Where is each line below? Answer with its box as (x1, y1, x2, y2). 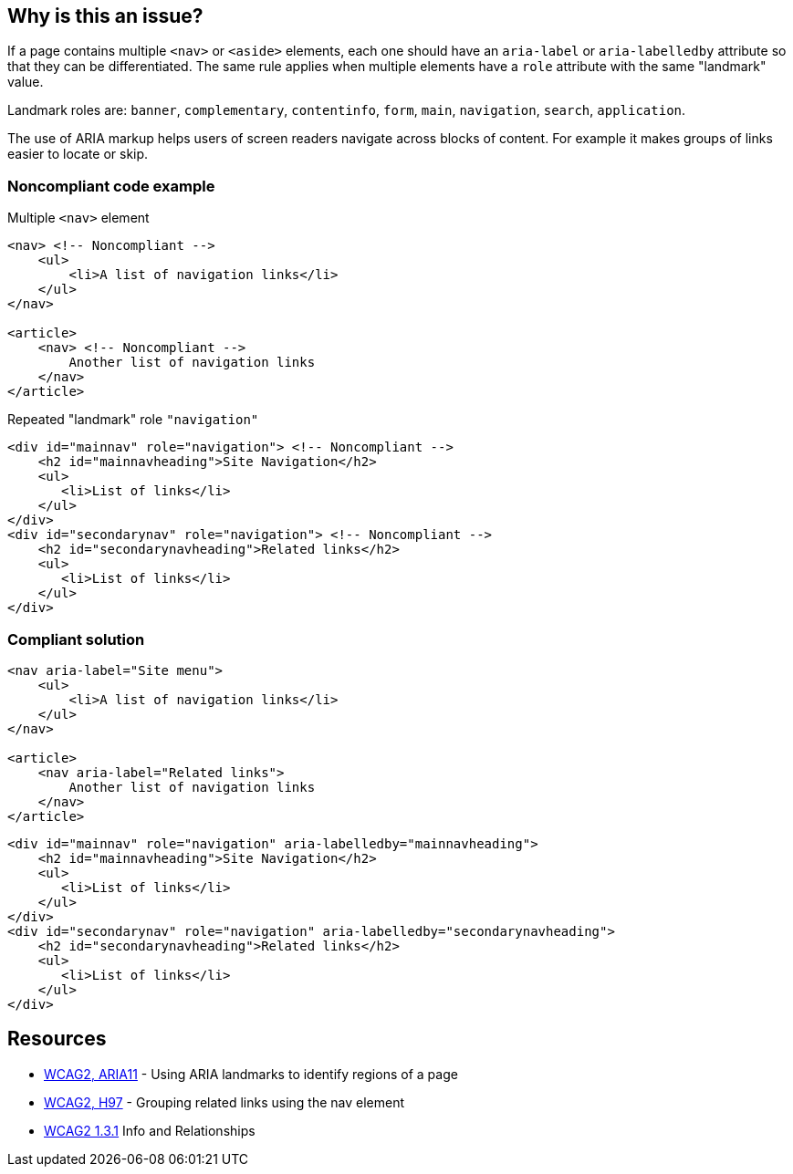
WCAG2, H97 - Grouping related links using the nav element (44, 1094, 405, 1110)
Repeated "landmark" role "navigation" (7, 411, 259, 428)
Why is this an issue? (7, 5, 203, 27)
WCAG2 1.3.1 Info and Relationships (44, 1122, 256, 1138)
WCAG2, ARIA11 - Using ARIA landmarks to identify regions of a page (44, 1065, 458, 1082)
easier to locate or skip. (7, 146, 149, 162)
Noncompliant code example (7, 176, 215, 195)
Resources (7, 1027, 107, 1051)
